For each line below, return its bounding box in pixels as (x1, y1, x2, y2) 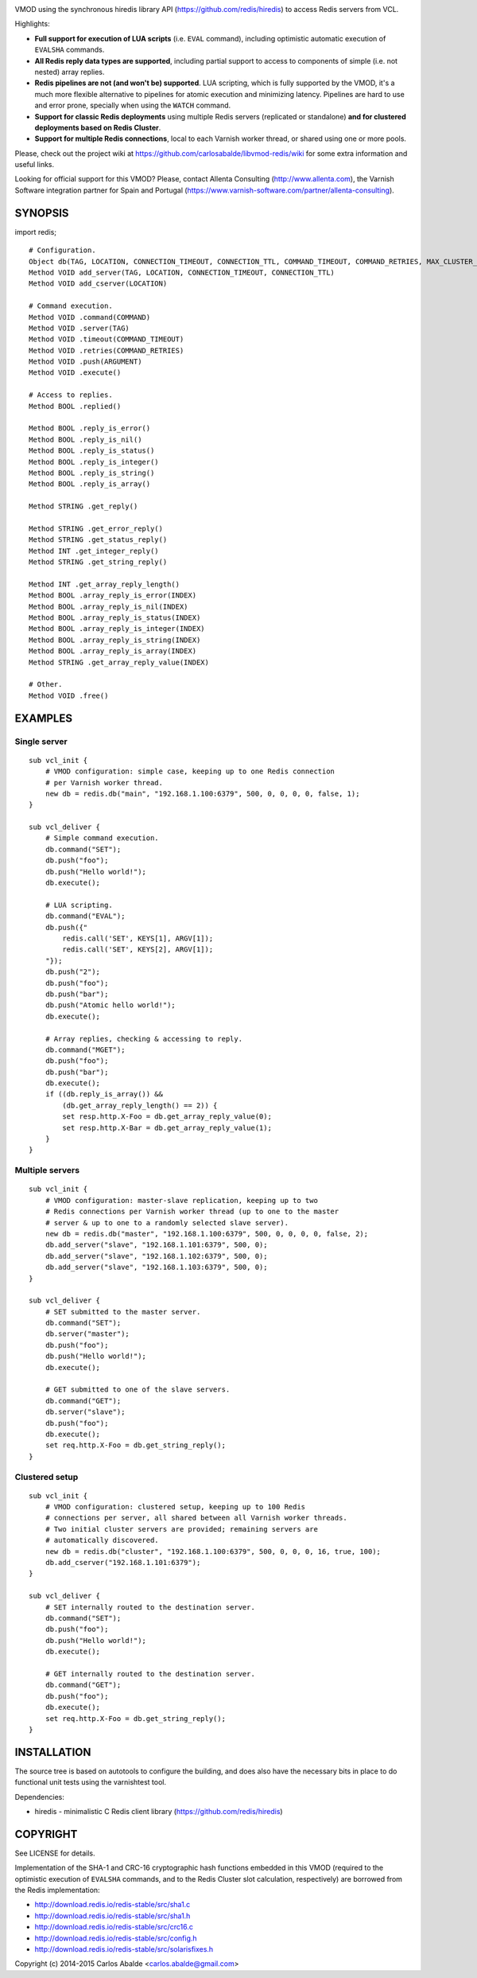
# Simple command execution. (45, 834, 159, 843)
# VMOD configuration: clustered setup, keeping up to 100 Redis (45, 1502, 306, 1512)
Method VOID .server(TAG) (29, 323, 130, 333)
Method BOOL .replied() (29, 402, 122, 411)
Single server (14, 736, 68, 747)
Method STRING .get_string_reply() (29, 558, 168, 567)
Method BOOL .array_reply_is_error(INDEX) (29, 591, 197, 600)
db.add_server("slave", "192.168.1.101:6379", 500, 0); (45, 1240, 268, 1249)
